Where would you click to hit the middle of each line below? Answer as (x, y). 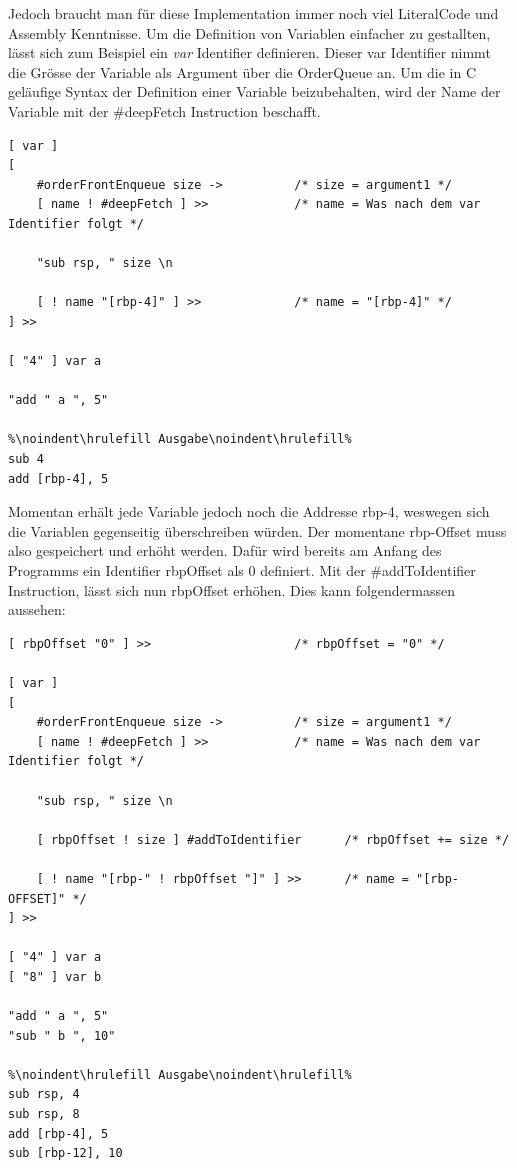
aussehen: (37, 609)
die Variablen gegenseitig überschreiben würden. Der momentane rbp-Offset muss (257, 530)
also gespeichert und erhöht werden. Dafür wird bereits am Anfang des (225, 550)
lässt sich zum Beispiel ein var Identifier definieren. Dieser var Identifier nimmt (249, 52)
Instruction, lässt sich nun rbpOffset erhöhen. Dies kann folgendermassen (232, 589)
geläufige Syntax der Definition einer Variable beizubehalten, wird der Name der (254, 91)
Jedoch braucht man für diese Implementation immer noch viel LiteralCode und (253, 13)
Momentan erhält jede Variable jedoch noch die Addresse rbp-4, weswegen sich (249, 511)
